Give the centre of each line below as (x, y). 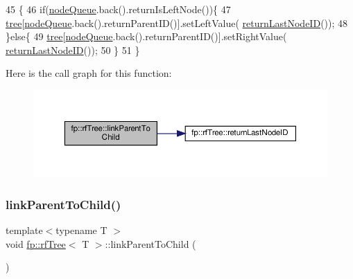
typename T (81, 230)
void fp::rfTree (36, 243)
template (24, 230)
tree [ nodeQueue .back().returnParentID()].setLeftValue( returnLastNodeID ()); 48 (177, 22)
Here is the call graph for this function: (89, 73)
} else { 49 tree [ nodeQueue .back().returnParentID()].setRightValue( (146, 36)
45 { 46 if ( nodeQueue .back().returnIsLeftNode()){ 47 (118, 9)
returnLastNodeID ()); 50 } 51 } (73, 49)
